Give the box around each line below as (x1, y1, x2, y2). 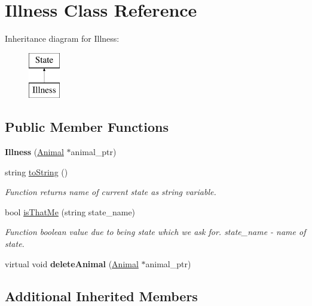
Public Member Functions (5, 118, 169, 136)
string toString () (5, 165, 68, 178)
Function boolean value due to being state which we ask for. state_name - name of (5, 225, 306, 238)
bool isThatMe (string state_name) (5, 205, 136, 218)
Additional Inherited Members (5, 286, 198, 305)
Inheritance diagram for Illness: (5, 32, 120, 45)
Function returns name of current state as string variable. (5, 186, 216, 198)
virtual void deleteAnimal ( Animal (5, 257, 139, 270)
